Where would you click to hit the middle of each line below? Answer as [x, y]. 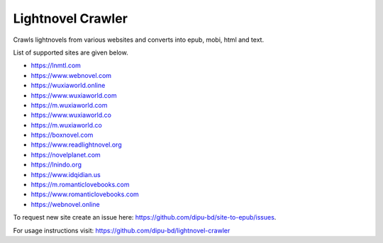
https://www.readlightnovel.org [76, 145]
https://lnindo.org [56, 165]
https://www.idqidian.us [66, 174]
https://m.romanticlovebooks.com [81, 185]
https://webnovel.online [65, 204]
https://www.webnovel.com [71, 75]
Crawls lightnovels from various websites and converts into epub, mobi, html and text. [139, 40]
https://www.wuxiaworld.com [74, 95]
